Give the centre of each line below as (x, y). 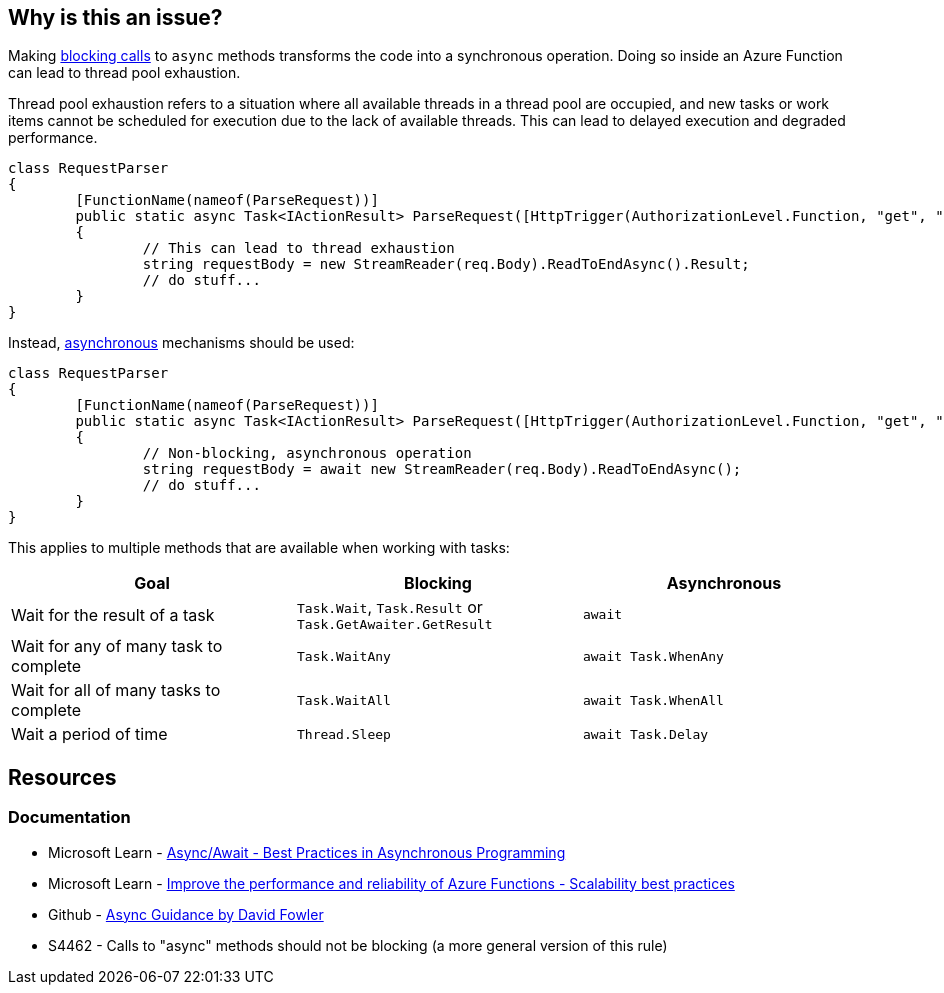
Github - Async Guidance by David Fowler (186, 914)
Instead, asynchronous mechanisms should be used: (181, 343)
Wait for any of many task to (117, 646)
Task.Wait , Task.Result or (389, 607)
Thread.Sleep (343, 734)
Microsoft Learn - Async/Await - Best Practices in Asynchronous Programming (307, 852)
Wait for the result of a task (113, 614)
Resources (62, 777)
